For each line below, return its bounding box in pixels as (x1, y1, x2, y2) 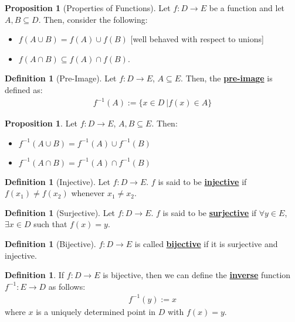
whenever (71, 187, 105, 199)
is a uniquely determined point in (36, 305, 156, 317)
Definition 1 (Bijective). (5, 238, 96, 250)
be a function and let (209, 2, 285, 13)
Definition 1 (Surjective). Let (5, 206, 116, 218)
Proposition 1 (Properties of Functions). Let (5, 2, 171, 13)
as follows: (48, 280, 86, 292)
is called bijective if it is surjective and (134, 238, 278, 250)
